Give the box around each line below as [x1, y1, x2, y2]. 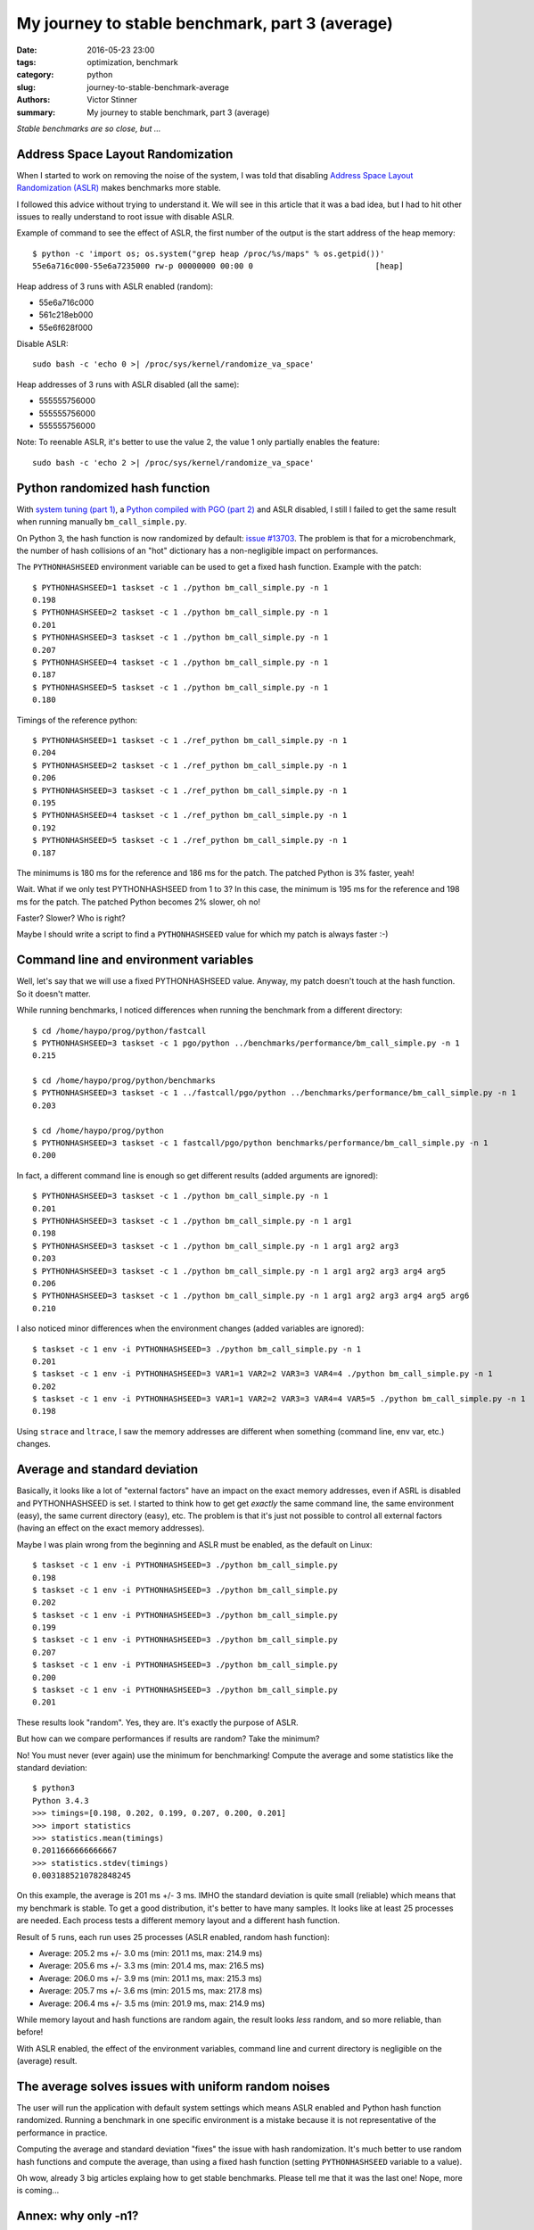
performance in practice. [16, 2127, 108, 2138]
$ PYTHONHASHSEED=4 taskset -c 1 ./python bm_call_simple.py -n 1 [32, 657, 329, 668]
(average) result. [16, 2056, 78, 2067]
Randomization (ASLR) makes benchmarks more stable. [16, 183, 222, 194]
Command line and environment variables [16, 953, 254, 968]
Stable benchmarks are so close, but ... [16, 123, 161, 134]
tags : [16, 56, 37, 67]
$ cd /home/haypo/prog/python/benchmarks [32, 1076, 216, 1086]
